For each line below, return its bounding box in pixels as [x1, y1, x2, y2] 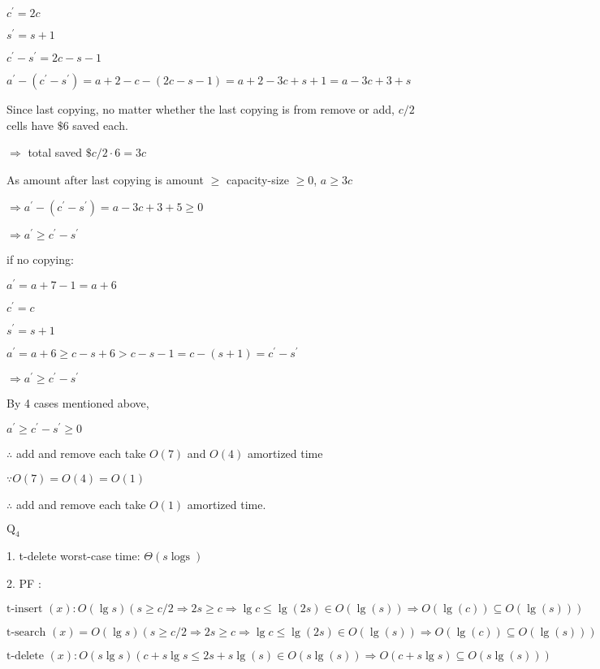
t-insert [6, 602, 43, 615]
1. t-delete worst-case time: [6, 547, 140, 564]
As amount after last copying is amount [6, 171, 204, 188]
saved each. [72, 116, 128, 133]
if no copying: [6, 250, 74, 267]
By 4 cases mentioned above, [6, 394, 149, 411]
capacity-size [226, 171, 289, 188]
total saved [28, 144, 82, 161]
